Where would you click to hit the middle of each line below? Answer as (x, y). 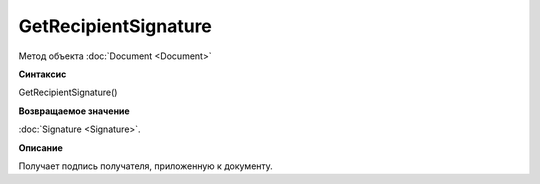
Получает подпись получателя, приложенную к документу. (146, 166)
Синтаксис (42, 74)
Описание (41, 147)
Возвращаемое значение (74, 111)
